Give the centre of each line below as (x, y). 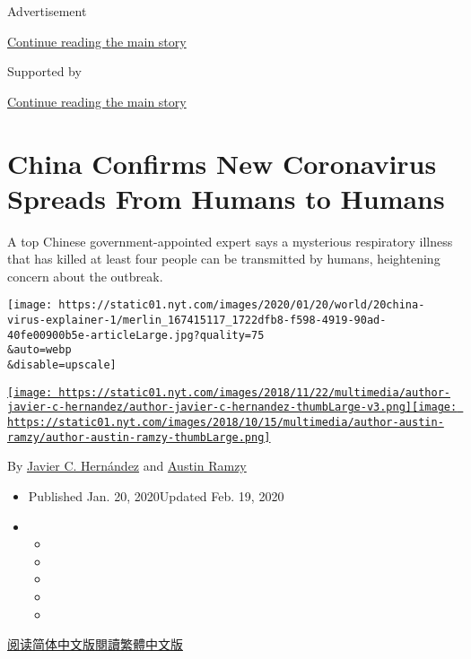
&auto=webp (39, 350)
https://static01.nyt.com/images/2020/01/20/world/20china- (242, 305)
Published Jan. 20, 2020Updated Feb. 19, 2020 (156, 495)
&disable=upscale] (62, 365)
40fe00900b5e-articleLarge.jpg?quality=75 (136, 335)
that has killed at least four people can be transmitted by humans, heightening (224, 259)
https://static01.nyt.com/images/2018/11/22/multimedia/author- (254, 392)
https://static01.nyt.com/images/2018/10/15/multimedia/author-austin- (226, 423)
